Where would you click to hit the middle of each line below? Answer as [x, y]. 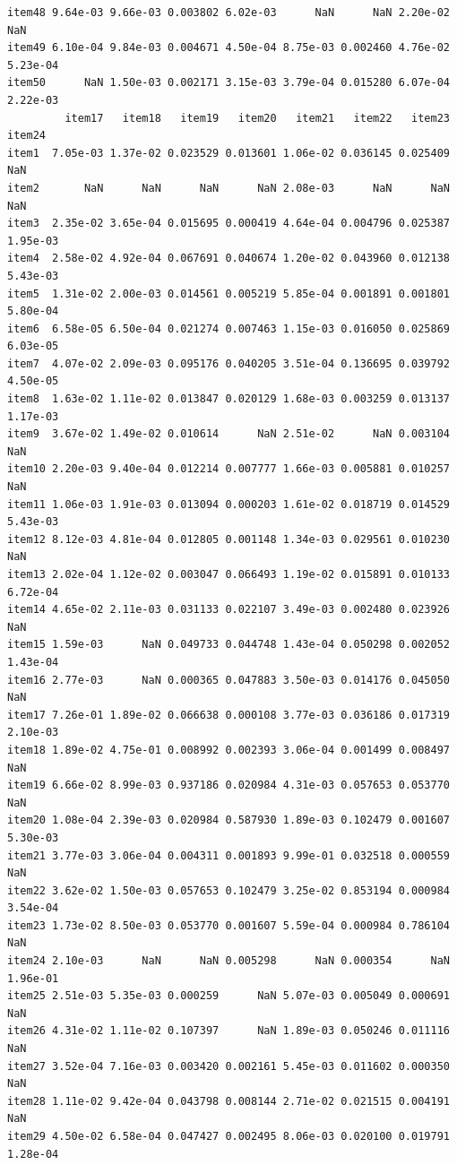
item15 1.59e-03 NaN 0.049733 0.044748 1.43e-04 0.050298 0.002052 [228, 645]
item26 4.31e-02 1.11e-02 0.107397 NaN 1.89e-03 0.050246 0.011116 [228, 1031]
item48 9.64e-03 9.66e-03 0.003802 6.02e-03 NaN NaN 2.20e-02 [228, 13]
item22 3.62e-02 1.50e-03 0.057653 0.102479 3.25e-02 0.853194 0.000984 [228, 890]
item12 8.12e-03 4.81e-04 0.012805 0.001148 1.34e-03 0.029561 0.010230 [228, 539]
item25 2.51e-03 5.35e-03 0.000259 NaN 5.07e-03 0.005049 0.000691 [228, 996]
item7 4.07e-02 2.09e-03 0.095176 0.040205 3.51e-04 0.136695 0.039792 [228, 363]
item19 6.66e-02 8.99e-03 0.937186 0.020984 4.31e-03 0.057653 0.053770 [228, 785]
